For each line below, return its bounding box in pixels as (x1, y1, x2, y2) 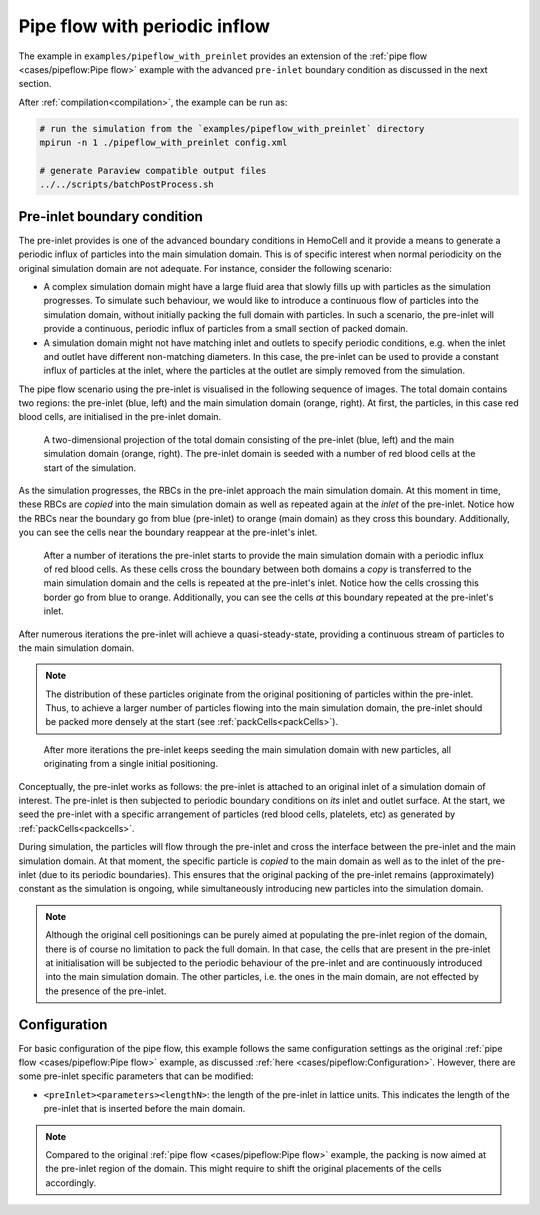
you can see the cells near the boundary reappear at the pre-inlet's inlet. (18, 526, 318, 539)
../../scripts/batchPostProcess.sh (39, 179, 214, 190)
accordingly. (45, 1176, 97, 1189)
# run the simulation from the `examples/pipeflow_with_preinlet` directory (39, 123, 425, 134)
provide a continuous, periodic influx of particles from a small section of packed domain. (43, 323, 409, 335)
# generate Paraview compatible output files (39, 165, 267, 176)
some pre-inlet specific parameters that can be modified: (18, 1070, 254, 1082)
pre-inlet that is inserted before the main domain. (43, 1103, 246, 1115)
